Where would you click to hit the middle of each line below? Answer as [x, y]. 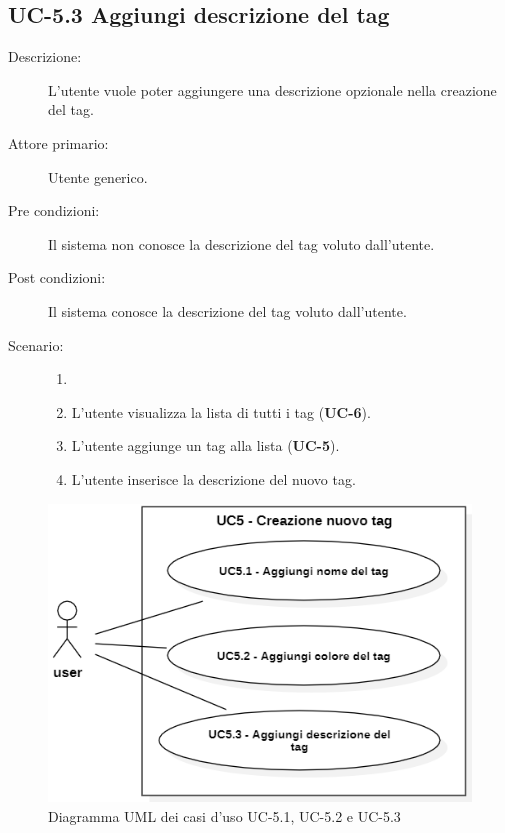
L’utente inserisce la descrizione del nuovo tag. [213, 478]
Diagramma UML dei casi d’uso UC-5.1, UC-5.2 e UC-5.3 [224, 815]
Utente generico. [98, 176]
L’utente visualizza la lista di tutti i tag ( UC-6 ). [221, 411]
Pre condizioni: [54, 210]
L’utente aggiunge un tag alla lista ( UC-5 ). [205, 445]
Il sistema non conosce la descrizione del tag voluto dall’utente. [241, 243]
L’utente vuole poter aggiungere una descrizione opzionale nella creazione [272, 89]
